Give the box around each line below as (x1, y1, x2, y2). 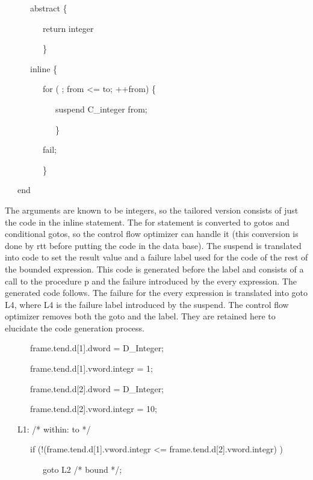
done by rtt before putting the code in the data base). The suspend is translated (5, 239, 302, 251)
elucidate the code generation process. (5, 321, 144, 334)
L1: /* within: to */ (17, 422, 91, 435)
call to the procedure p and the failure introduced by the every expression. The (5, 274, 297, 287)
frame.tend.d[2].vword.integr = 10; (29, 402, 157, 415)
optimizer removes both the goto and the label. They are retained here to (5, 310, 276, 322)
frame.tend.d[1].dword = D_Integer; (29, 342, 164, 354)
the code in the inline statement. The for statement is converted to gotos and (5, 215, 290, 228)
